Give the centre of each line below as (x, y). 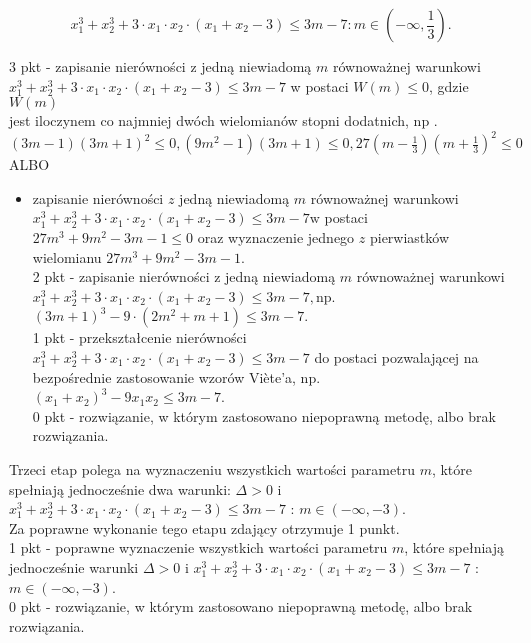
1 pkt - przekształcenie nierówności (139, 337)
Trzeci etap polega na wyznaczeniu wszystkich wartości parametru (212, 469)
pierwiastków (409, 237)
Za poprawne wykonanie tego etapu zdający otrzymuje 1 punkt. (204, 527)
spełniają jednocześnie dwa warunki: (120, 488)
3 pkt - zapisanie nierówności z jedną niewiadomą (160, 66)
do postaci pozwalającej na (396, 357)
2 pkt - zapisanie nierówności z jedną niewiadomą (184, 276)
